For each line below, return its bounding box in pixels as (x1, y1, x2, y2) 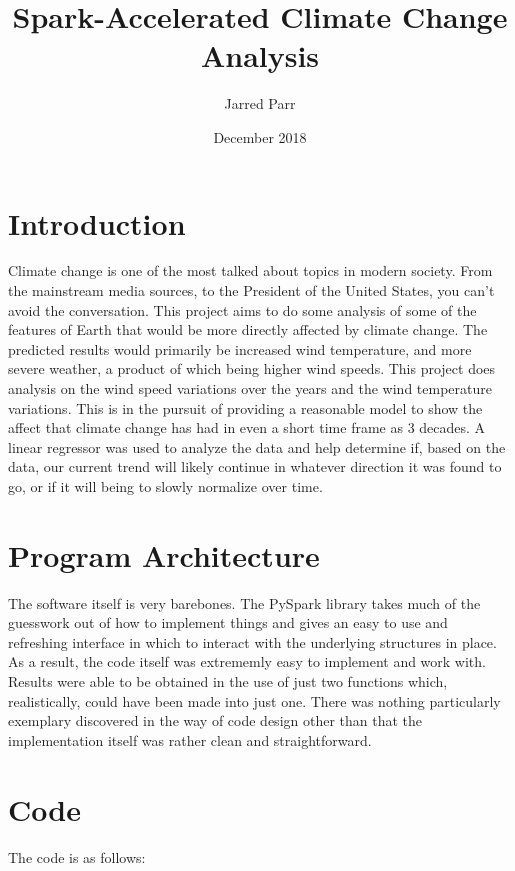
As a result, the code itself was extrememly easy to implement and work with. (8, 651, 486, 672)
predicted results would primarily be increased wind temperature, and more (8, 338, 472, 359)
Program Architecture (8, 534, 320, 575)
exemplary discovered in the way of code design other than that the (8, 710, 423, 731)
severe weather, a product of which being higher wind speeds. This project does (8, 358, 496, 379)
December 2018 (213, 126, 307, 147)
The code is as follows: (8, 846, 146, 867)
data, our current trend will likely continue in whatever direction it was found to (8, 456, 502, 477)
